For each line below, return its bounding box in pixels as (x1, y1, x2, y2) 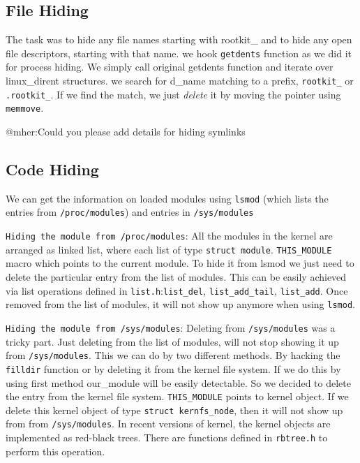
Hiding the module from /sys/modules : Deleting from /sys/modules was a (6, 320, 336, 335)
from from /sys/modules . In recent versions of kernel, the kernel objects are (6, 416, 331, 431)
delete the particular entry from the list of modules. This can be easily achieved (6, 270, 347, 284)
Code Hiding (6, 159, 99, 179)
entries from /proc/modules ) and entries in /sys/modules (6, 205, 254, 219)
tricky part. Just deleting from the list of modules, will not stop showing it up (6, 334, 339, 348)
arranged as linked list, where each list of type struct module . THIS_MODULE (6, 242, 332, 256)
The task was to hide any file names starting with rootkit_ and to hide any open (6, 32, 352, 47)
